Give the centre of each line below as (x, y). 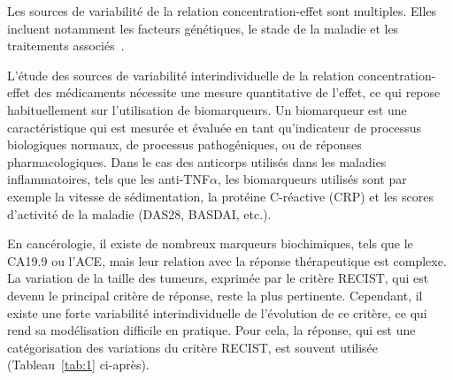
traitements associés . (66, 46)
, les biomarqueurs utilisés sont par (312, 179)
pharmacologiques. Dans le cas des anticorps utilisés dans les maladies (197, 161)
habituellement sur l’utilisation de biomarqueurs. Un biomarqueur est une (207, 109)
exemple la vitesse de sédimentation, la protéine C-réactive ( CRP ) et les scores (220, 196)
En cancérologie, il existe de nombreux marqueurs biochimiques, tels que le (210, 243)
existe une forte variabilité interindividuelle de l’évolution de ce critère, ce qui (217, 312)
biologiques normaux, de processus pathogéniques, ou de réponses (184, 144)
